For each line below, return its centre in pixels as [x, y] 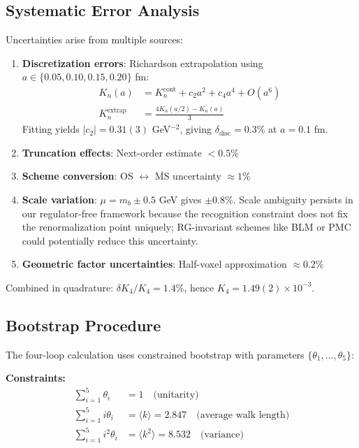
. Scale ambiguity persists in [293, 199]
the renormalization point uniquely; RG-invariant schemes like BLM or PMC [186, 227]
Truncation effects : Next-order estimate [112, 152]
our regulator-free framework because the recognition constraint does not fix [185, 213]
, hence [199, 287]
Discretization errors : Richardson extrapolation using [142, 63]
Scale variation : [59, 199]
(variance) [222, 435]
